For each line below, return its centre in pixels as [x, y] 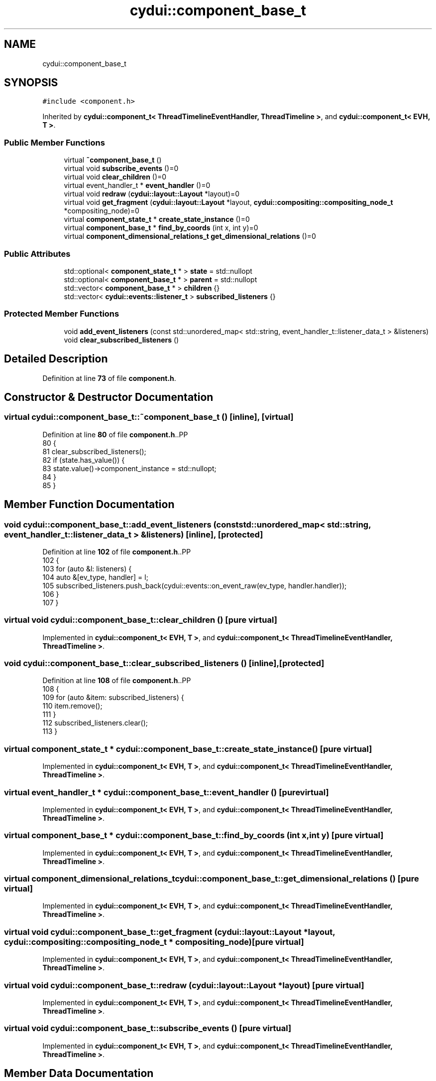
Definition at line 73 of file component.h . [109, 378]
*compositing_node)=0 [102, 211]
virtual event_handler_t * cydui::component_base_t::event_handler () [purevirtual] [166, 792]
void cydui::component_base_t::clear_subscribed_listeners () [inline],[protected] [164, 663]
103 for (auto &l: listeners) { [87, 568]
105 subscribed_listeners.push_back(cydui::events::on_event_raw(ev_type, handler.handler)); [195, 585]
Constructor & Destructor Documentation [109, 397]
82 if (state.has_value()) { [84, 460]
